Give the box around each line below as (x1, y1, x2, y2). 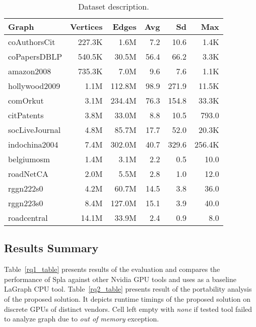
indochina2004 (8, 138, 58, 150)
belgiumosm (8, 153, 50, 165)
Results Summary (4, 240, 99, 256)
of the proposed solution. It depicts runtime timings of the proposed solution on (4, 293, 251, 304)
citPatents (8, 109, 44, 121)
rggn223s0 (8, 197, 43, 209)
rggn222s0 (8, 182, 43, 194)
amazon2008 (8, 65, 51, 77)
